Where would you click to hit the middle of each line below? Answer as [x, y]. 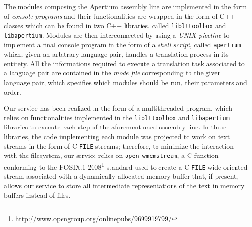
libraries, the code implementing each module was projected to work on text [117, 136]
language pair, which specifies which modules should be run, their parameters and [126, 82]
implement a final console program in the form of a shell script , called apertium [123, 44]
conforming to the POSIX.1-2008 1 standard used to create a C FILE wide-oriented [126, 166]
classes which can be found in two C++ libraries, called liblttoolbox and [115, 25]
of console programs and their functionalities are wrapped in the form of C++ [120, 16]
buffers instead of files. [37, 195]
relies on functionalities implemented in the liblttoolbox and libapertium [117, 117]
